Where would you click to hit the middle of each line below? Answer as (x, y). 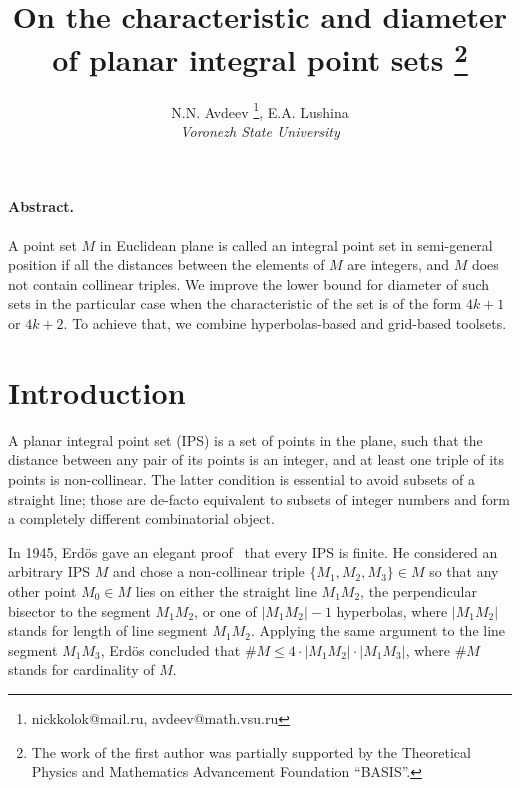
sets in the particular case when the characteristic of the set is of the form (235, 303)
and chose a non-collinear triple (208, 571)
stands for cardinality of (81, 669)
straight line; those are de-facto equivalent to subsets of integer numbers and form (259, 498)
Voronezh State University (260, 130)
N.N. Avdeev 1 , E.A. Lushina (260, 110)
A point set (42, 244)
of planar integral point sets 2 (260, 57)
